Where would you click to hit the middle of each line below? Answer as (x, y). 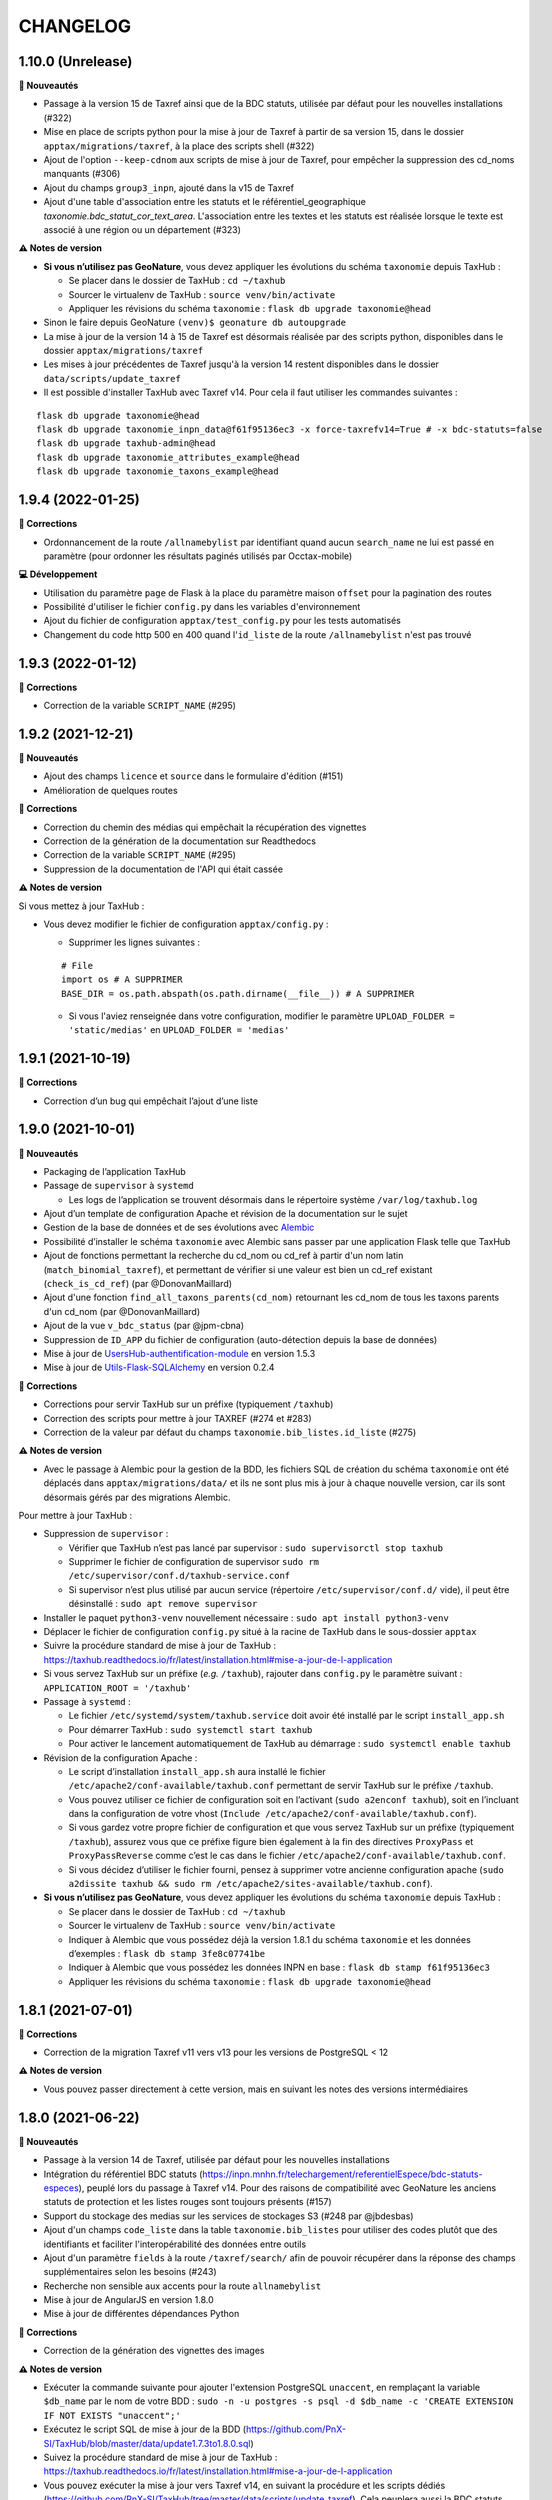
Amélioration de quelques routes (111, 790)
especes (61, 2187)
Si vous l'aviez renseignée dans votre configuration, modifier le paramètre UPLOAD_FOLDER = (261, 1016)
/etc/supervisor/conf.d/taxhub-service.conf (179, 1576)
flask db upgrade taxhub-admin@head (126, 443)
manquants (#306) (82, 174)
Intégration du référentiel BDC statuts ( (123, 2174)
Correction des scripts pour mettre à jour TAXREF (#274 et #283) (177, 1418)
